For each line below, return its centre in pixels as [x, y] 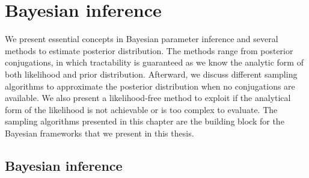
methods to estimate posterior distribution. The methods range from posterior [149, 50]
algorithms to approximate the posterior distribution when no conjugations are [150, 86]
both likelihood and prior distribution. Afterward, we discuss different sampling [151, 74]
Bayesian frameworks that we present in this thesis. [99, 133]
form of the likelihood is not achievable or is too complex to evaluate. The [141, 109]
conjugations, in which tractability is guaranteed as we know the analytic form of [154, 62]
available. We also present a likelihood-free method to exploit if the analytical [148, 98]
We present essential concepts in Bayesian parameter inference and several [142, 39]
